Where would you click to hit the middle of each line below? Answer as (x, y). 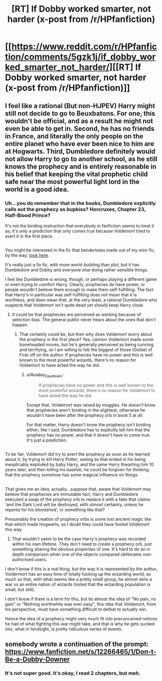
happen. (20, 325)
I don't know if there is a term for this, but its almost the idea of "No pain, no (81, 599)
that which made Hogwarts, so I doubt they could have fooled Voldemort (77, 524)
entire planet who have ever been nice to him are (80, 144)
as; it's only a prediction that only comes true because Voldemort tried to (78, 231)
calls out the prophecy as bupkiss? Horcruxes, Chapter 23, (75, 209)
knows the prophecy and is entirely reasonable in (81, 166)
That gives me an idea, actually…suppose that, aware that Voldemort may (78, 489)
